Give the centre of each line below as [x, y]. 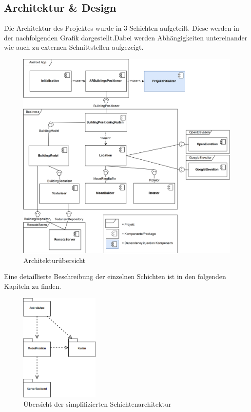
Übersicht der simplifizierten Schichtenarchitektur [97, 404]
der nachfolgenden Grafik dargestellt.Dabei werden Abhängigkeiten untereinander [126, 37]
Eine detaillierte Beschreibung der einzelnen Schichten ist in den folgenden [115, 276]
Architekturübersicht [54, 260]
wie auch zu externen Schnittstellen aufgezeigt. [74, 47]
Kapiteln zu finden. [33, 286]
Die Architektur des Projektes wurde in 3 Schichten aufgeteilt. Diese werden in [122, 28]
